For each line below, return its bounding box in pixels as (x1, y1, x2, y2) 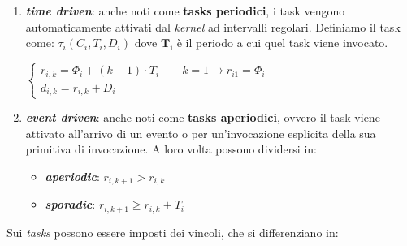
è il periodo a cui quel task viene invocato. (176, 34, 388, 51)
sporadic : (45, 196, 96, 213)
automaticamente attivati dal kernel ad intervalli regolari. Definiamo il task (25, 18, 401, 35)
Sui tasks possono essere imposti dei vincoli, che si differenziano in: (6, 223, 339, 240)
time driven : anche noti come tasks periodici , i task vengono (25, 2, 345, 19)
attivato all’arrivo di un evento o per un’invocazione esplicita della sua (25, 124, 376, 141)
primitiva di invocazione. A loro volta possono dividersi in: (25, 140, 317, 158)
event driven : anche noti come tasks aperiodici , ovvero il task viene (25, 109, 380, 126)
